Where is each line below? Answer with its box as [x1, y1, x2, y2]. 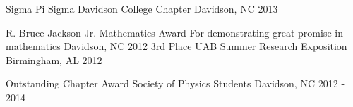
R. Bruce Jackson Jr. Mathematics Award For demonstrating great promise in [6, 25, 343, 39]
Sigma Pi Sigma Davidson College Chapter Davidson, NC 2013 [6, 1, 278, 15]
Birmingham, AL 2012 [6, 52, 102, 67]
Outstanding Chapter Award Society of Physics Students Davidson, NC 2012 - [6, 76, 345, 91]
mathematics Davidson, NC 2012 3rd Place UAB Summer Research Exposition [6, 39, 347, 53]
